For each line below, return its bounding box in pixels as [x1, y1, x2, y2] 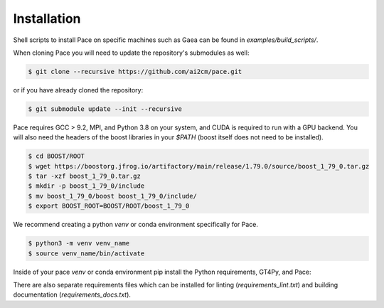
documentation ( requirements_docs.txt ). [13, 290, 132, 299]
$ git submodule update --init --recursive [28, 105, 183, 113]
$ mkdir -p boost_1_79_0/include [28, 182, 145, 190]
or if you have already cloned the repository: [13, 85, 144, 94]
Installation [13, 11, 81, 26]
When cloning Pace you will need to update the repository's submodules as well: [13, 48, 250, 57]
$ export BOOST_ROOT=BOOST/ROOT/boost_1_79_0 [28, 202, 190, 210]
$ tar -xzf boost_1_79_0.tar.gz [28, 172, 142, 181]
